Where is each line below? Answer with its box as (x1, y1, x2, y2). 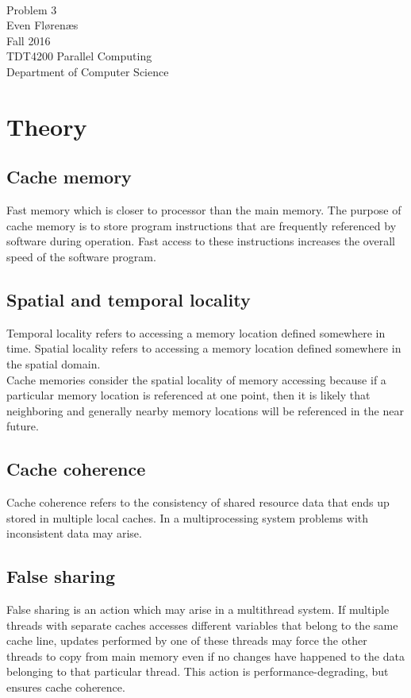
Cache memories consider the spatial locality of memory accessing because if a (6, 371, 386, 388)
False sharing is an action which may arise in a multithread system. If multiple (6, 601, 390, 618)
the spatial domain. (6, 355, 101, 372)
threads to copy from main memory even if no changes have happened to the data (6, 647, 405, 664)
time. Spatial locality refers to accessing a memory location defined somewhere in (6, 340, 401, 357)
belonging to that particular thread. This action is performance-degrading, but (6, 663, 389, 680)
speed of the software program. (6, 248, 156, 264)
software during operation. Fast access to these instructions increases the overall (6, 233, 395, 249)
